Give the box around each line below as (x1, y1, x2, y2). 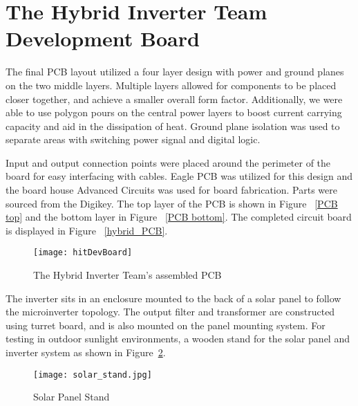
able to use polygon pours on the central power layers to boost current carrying (6, 105, 342, 120)
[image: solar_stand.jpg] (33, 369, 152, 380)
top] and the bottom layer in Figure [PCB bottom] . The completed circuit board (6, 210, 352, 224)
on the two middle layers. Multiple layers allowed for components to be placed (6, 77, 337, 92)
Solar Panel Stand (33, 389, 110, 404)
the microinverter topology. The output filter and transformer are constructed (6, 304, 335, 319)
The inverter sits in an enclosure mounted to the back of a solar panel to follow (6, 290, 341, 305)
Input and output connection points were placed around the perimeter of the (6, 155, 331, 169)
